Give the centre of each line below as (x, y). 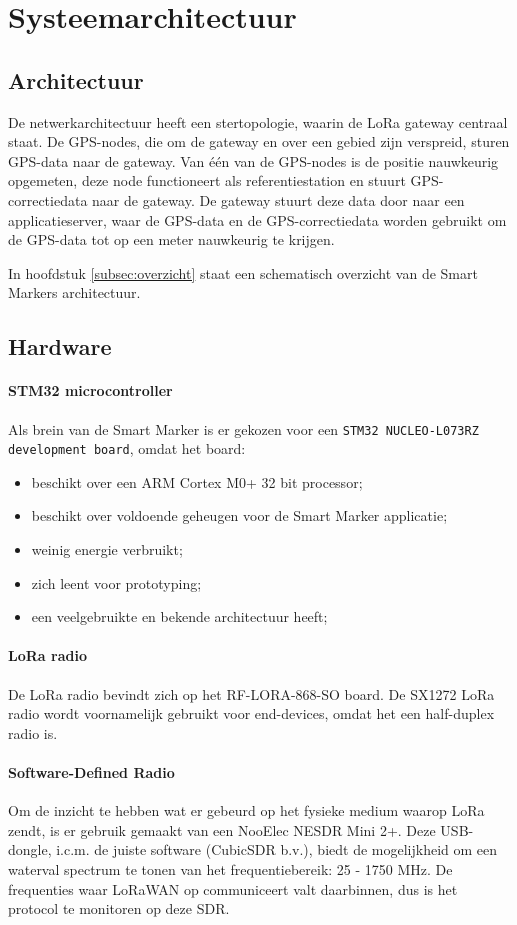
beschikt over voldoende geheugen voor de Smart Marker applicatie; (239, 515)
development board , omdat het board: (127, 448)
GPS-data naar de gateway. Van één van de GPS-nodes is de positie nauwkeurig (253, 160)
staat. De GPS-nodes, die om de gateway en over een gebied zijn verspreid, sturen (259, 141)
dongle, (30, 849)
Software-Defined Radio (91, 771)
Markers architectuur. (74, 292)
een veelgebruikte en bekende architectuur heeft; (179, 616)
